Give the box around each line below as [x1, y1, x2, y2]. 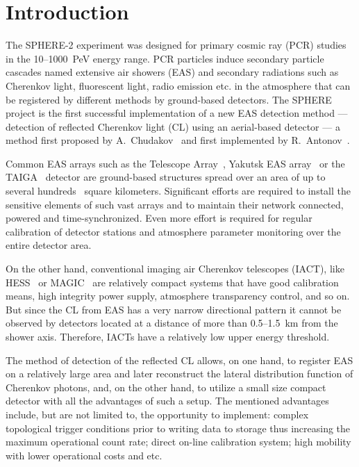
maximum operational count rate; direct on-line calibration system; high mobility [6, 434, 351, 449]
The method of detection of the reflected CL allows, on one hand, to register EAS [6, 352, 353, 367]
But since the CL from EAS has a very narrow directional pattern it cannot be [6, 302, 342, 316]
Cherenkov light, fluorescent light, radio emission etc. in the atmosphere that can [6, 78, 351, 92]
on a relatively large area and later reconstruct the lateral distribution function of [6, 366, 353, 381]
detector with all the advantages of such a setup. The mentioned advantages [6, 393, 329, 408]
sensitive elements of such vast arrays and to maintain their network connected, [6, 197, 344, 211]
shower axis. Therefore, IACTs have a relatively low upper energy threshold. [6, 329, 330, 343]
